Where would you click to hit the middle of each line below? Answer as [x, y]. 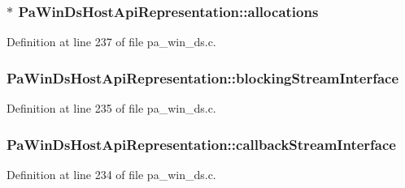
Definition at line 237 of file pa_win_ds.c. [111, 42]
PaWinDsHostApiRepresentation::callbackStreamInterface [201, 144]
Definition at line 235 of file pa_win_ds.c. [111, 108]
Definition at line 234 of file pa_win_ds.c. [111, 174]
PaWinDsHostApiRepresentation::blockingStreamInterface [203, 77]
